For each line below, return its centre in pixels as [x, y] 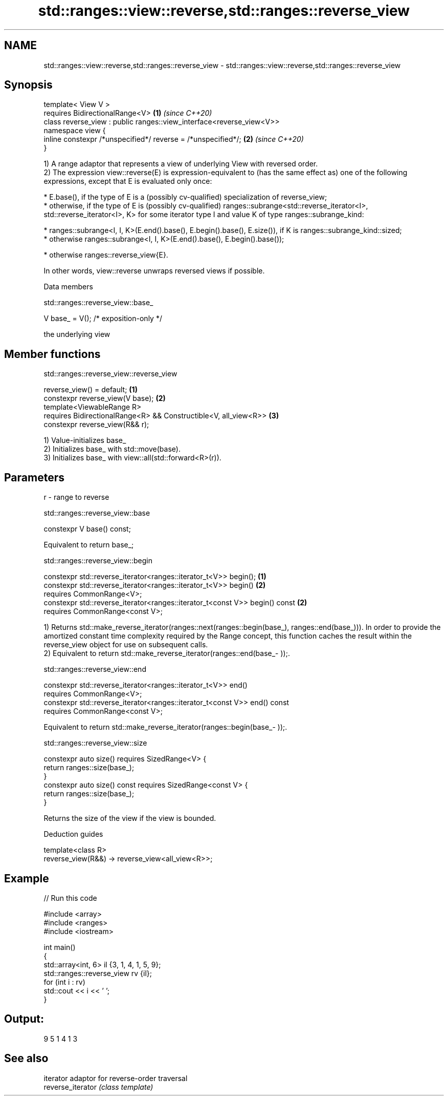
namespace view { [75, 131]
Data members [68, 287]
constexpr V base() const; [87, 529]
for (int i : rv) [64, 982]
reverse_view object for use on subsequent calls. [126, 645]
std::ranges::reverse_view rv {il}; [98, 973]
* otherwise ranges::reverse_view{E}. [106, 255]
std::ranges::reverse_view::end [95, 669]
